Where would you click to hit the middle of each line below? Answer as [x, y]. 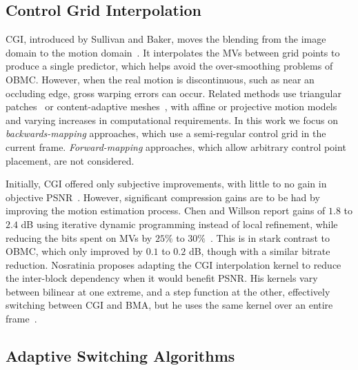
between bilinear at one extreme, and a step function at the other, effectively [168, 291]
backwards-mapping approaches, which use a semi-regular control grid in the [166, 133]
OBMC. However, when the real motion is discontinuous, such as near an [160, 79]
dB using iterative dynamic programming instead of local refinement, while [179, 224]
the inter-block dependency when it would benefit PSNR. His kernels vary [162, 278]
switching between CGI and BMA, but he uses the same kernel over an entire [169, 305]
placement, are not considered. [70, 160]
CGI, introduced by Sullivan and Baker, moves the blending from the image [166, 39]
